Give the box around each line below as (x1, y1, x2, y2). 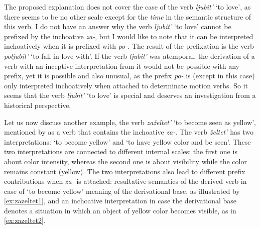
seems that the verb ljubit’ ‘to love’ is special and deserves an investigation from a (4, 90, 256, 100)
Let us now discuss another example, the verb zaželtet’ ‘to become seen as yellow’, (4, 117, 256, 127)
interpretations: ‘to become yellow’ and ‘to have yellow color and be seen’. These (4, 136, 251, 147)
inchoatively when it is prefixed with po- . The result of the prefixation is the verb (4, 41, 254, 51)
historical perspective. (4, 99, 71, 110)
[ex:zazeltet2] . (4, 215, 46, 225)
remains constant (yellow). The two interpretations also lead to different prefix (4, 166, 245, 176)
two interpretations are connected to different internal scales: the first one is (4, 146, 237, 157)
